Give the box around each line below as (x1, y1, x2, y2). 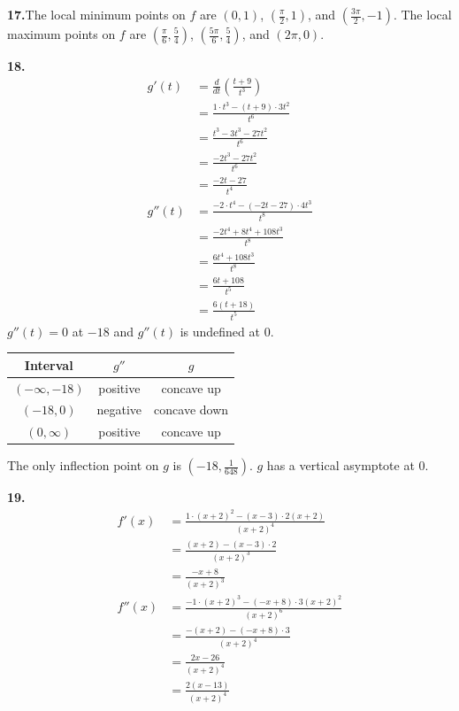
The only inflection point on (7, 456, 159, 475)
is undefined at (180, 321, 260, 340)
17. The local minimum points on (7, 5, 186, 23)
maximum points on (7, 25, 116, 43)
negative (96, 400, 142, 419)
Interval (24, 355, 73, 374)
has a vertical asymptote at (266, 456, 415, 475)
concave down (154, 400, 229, 419)
